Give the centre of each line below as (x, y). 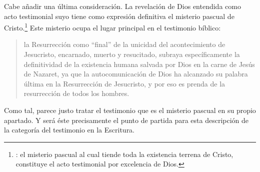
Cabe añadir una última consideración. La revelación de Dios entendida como (122, 6)
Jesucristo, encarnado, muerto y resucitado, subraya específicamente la (132, 54)
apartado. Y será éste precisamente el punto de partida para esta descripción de (126, 120)
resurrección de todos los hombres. (76, 93)
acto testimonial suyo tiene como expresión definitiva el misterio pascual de (119, 16)
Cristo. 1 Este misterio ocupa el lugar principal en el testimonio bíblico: (112, 27)
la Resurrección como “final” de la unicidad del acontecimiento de (124, 44)
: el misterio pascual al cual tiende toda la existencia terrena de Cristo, (124, 154)
